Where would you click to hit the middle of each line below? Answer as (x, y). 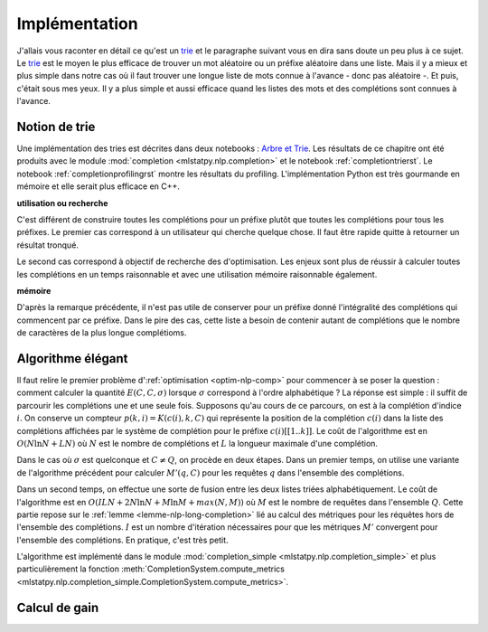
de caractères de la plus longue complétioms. (102, 333)
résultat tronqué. (47, 245)
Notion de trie (56, 127)
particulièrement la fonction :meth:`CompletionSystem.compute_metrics (150, 569)
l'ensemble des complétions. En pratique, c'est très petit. (123, 540)
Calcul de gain (58, 607)
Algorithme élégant (72, 358)
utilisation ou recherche (62, 203)
